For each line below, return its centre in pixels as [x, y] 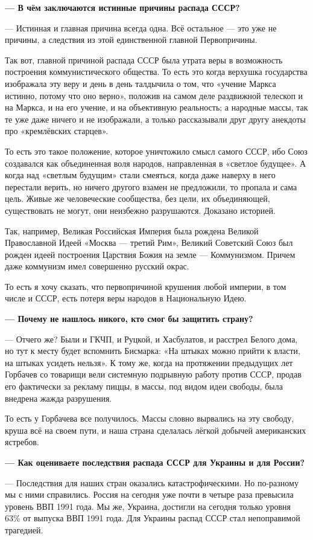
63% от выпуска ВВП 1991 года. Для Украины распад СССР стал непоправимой [153, 518]
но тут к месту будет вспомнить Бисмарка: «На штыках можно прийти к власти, [153, 351]
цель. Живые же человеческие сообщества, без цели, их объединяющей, [138, 198]
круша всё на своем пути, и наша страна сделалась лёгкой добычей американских [156, 430]
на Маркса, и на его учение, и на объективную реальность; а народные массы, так [156, 107]
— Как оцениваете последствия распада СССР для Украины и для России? [155, 462]
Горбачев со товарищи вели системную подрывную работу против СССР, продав [153, 374]
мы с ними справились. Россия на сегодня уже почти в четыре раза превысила [149, 494]
